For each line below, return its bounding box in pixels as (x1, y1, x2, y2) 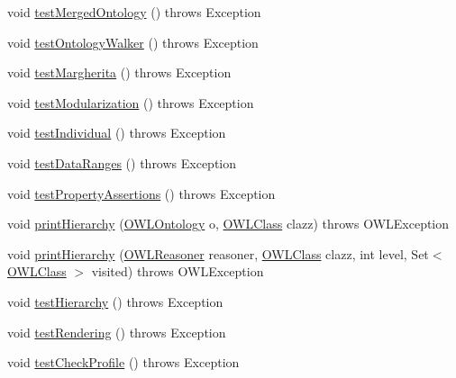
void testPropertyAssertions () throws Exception (7, 184, 276, 202)
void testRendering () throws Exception (7, 322, 226, 341)
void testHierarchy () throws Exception (7, 292, 223, 310)
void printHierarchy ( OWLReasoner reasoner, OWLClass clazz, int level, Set (7, 244, 429, 263)
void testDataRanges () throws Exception (7, 153, 237, 172)
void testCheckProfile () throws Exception (7, 353, 240, 372)
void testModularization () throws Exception (7, 93, 254, 112)
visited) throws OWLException (91, 262, 264, 281)
